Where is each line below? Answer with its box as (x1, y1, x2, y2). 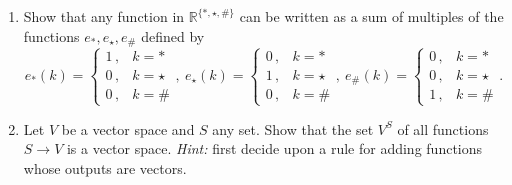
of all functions (397, 118, 489, 139)
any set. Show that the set (212, 118, 374, 139)
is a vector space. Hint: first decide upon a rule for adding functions (66, 138, 483, 159)
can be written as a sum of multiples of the (239, 6, 504, 26)
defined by (141, 25, 205, 46)
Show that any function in (23, 6, 185, 26)
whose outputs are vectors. (23, 157, 187, 178)
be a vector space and (61, 118, 195, 139)
